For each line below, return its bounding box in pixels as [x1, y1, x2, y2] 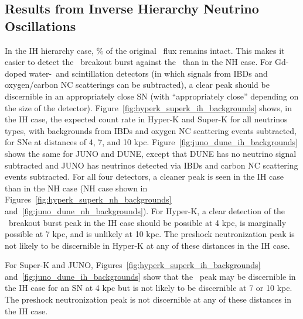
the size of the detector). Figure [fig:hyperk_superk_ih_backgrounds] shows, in [5, 101, 292, 114]
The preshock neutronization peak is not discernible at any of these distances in [5, 293, 292, 306]
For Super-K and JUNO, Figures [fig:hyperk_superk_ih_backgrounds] [5, 259, 261, 271]
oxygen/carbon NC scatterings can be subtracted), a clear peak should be [5, 78, 270, 91]
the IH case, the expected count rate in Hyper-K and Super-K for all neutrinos [5, 113, 288, 125]
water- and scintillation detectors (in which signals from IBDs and [29, 67, 268, 79]
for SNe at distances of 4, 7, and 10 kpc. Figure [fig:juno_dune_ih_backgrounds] [5, 136, 298, 148]
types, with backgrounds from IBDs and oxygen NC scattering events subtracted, [5, 124, 297, 136]
